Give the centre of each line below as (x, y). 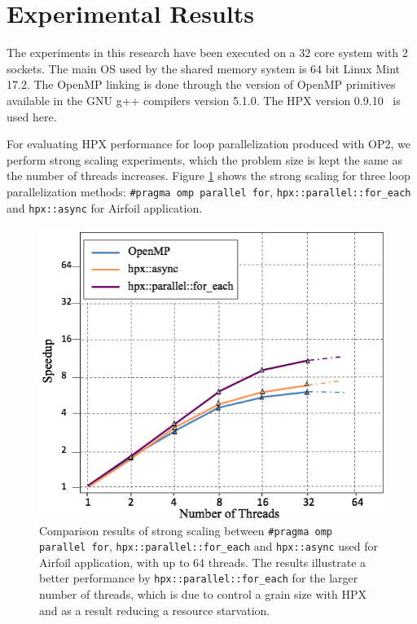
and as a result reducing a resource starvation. (155, 610)
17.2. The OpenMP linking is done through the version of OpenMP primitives (201, 84)
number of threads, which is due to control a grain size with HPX (203, 594)
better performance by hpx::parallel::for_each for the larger (199, 578)
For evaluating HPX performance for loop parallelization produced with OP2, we (208, 144)
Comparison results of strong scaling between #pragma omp (186, 530)
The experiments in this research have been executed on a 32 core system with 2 (207, 53)
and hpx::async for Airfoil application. (105, 207)
